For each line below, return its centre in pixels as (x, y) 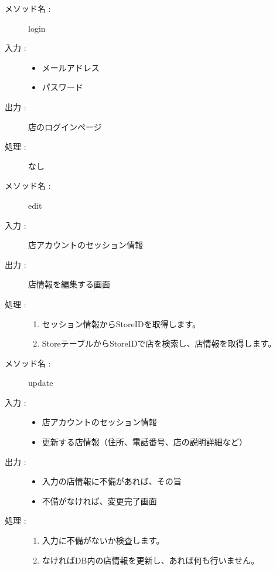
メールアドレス (71, 67)
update (41, 383)
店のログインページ (65, 126)
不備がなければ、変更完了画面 (99, 501)
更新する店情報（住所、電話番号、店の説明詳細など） (144, 442)
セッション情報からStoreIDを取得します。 (121, 323)
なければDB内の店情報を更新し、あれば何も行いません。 (150, 560)
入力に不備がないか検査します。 (103, 540)
